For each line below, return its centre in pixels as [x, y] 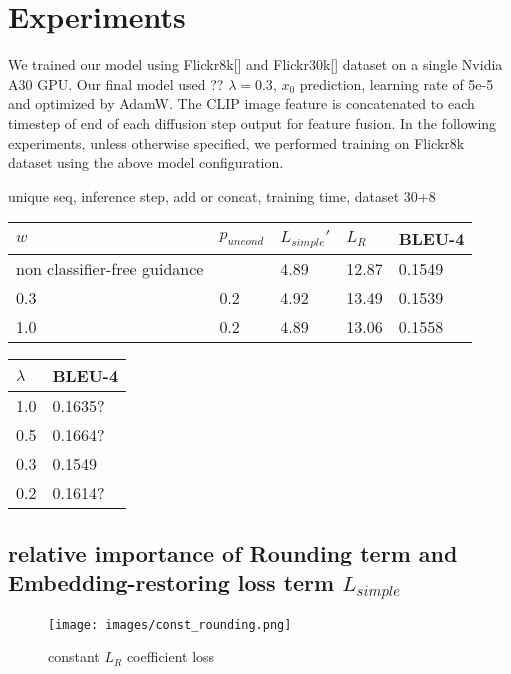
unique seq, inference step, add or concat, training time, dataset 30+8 [222, 195]
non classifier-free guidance [110, 269]
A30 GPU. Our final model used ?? [116, 83]
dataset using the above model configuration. [146, 162]
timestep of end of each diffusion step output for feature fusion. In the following [252, 122]
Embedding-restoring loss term [171, 582]
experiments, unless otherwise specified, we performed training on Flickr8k [236, 142]
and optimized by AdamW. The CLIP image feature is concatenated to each [241, 103]
